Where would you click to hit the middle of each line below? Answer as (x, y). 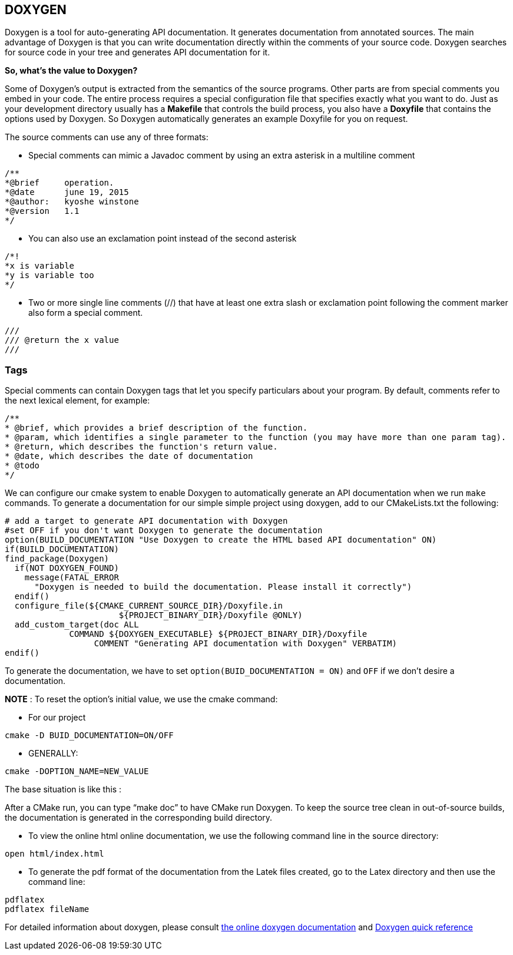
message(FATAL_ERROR (72, 578)
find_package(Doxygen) (57, 559)
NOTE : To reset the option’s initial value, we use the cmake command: (141, 699)
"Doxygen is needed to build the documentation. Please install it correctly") (223, 587)
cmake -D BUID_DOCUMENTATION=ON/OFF (89, 736)
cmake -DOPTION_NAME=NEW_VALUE (77, 771)
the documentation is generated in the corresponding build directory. (139, 818)
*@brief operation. (59, 183)
